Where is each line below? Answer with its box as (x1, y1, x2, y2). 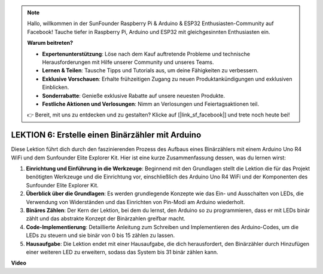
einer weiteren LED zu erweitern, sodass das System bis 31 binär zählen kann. (26, 248, 218, 255)
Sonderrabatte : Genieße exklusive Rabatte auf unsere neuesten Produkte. (42, 92, 226, 99)
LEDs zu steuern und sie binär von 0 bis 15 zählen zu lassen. (26, 232, 175, 239)
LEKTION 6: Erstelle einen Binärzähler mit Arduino (11, 130, 202, 140)
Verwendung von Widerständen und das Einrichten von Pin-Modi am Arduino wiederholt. (26, 198, 245, 205)
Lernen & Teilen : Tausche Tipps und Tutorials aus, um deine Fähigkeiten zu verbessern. (42, 67, 259, 74)
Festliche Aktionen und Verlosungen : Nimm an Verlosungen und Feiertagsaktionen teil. (42, 100, 260, 107)
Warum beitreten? (27, 39, 74, 47)
